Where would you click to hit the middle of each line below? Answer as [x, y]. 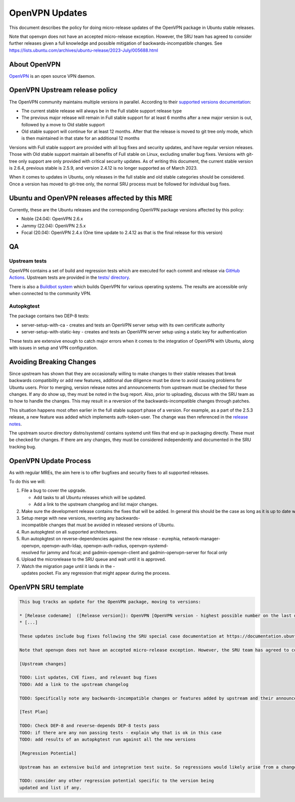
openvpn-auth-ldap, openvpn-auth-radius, [85, 545]
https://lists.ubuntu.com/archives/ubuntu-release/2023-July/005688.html [84, 50]
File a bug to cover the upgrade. [54, 490]
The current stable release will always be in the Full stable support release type [102, 111]
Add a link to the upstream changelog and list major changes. [96, 505]
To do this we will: [27, 481]
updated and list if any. [51, 787]
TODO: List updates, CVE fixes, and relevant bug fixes [88, 678]
